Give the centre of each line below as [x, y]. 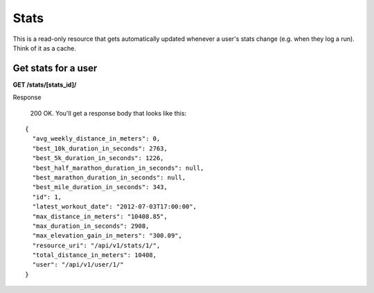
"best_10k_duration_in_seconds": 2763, [100, 148]
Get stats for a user [55, 68]
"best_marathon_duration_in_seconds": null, [109, 177]
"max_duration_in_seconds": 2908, [91, 226]
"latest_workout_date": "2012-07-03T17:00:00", [115, 207]
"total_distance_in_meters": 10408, [95, 255]
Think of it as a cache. [44, 48]
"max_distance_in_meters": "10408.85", [100, 216]
